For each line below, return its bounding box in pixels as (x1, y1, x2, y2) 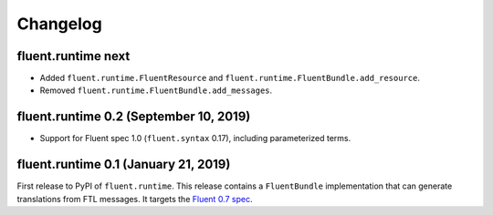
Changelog (16, 14, 102, 34)
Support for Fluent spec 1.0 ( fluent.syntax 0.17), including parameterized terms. (39, 133, 351, 144)
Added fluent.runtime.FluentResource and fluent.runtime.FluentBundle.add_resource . (39, 73, 420, 84)
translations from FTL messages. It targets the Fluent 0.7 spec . (16, 193, 253, 204)
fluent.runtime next (16, 48, 131, 64)
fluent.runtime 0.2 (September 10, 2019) (16, 109, 251, 125)
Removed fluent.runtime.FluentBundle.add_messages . (39, 85, 273, 96)
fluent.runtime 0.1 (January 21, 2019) (16, 157, 231, 172)
